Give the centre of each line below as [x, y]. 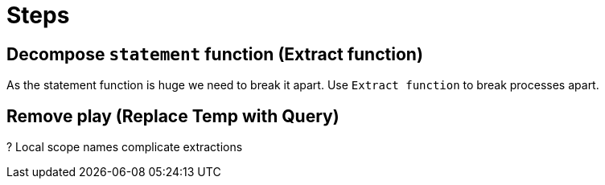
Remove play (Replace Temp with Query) [173, 116]
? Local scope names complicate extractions [125, 147]
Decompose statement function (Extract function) [215, 54]
